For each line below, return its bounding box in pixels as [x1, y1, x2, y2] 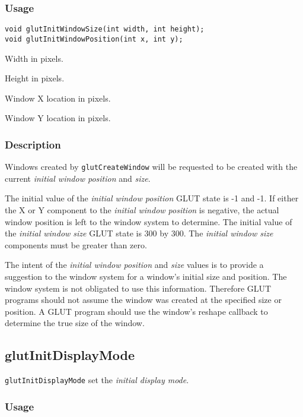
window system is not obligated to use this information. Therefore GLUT [5, 282, 272, 294]
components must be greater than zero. [5, 238, 147, 251]
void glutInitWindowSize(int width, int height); [5, 25, 205, 34]
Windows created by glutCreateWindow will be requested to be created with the [5, 160, 298, 173]
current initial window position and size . [5, 172, 151, 184]
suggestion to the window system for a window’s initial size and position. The [5, 270, 287, 282]
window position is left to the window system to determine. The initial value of [5, 215, 292, 228]
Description [5, 137, 61, 151]
